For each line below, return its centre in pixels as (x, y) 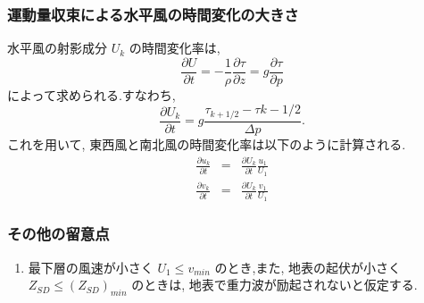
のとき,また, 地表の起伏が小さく (308, 267)
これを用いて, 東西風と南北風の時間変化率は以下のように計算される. (207, 143)
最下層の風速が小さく (91, 267)
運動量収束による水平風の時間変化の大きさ (153, 14)
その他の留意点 (58, 234)
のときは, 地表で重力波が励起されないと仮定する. (274, 285)
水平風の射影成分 (57, 48)
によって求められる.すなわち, (91, 94)
